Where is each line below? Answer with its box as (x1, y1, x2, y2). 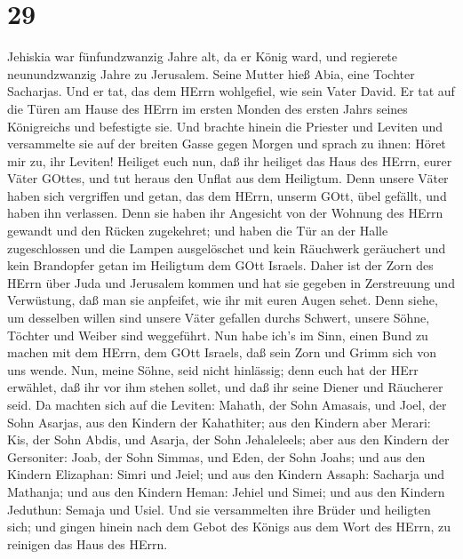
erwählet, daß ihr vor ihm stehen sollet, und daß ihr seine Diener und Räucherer (7, 378, 443, 396)
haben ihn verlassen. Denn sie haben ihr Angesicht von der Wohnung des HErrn (7, 204, 443, 222)
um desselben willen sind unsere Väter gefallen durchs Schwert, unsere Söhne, (7, 308, 430, 327)
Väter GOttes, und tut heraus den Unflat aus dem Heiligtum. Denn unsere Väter (7, 169, 449, 188)
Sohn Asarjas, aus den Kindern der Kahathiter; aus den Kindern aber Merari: (7, 412, 431, 431)
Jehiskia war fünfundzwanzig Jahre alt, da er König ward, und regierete (7, 47, 398, 66)
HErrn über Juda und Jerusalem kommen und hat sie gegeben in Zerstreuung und (7, 273, 455, 291)
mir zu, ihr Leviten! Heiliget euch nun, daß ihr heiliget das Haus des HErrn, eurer (7, 151, 452, 170)
